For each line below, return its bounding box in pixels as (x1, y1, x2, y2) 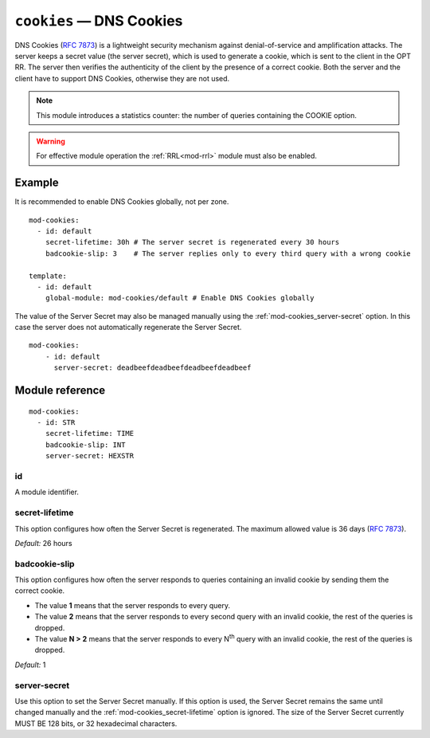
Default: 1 (14, 660, 46, 669)
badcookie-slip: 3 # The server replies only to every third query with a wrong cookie (45, 249, 412, 258)
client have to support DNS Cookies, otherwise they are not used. (14, 73, 230, 83)
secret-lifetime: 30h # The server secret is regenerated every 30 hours (45, 237, 340, 247)
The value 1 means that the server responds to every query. (34, 600, 231, 610)
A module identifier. (14, 487, 80, 497)
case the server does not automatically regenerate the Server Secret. (14, 323, 242, 332)
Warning (36, 136, 65, 146)
